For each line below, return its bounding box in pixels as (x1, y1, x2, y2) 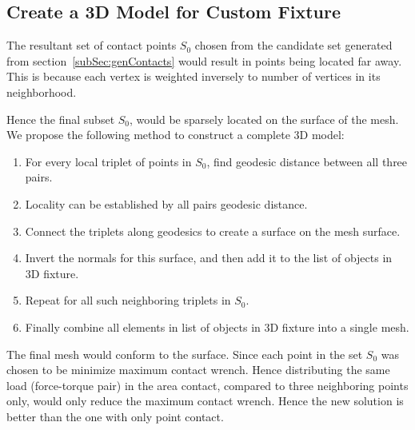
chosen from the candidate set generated (194, 37, 393, 54)
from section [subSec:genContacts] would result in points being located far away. (6, 52, 402, 69)
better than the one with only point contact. (6, 408, 224, 424)
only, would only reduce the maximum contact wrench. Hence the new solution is (6, 392, 404, 409)
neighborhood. (6, 83, 77, 100)
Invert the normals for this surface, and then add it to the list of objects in (25, 249, 393, 266)
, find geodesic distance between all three (206, 153, 408, 169)
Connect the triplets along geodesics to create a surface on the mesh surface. (25, 222, 401, 239)
